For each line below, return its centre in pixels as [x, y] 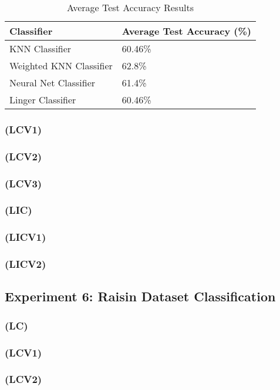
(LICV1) [26, 237]
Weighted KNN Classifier [61, 65]
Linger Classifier [43, 100]
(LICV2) [26, 264]
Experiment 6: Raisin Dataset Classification [140, 296]
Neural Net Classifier [53, 83]
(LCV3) [23, 183]
